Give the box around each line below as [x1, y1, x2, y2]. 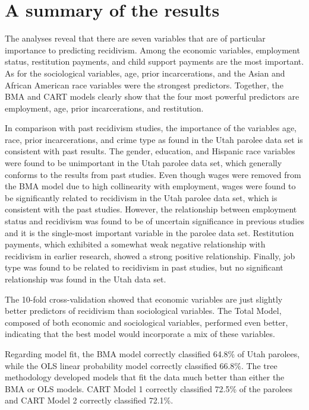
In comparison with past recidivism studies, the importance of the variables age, [5, 122, 297, 134]
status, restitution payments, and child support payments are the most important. [5, 55, 304, 68]
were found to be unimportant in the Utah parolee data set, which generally [5, 157, 282, 169]
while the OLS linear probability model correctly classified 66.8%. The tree [5, 359, 278, 371]
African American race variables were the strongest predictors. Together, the [5, 78, 283, 91]
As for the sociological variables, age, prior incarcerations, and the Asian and [5, 66, 285, 79]
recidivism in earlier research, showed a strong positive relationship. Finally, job [5, 249, 295, 262]
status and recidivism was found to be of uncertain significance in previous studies [5, 215, 304, 227]
